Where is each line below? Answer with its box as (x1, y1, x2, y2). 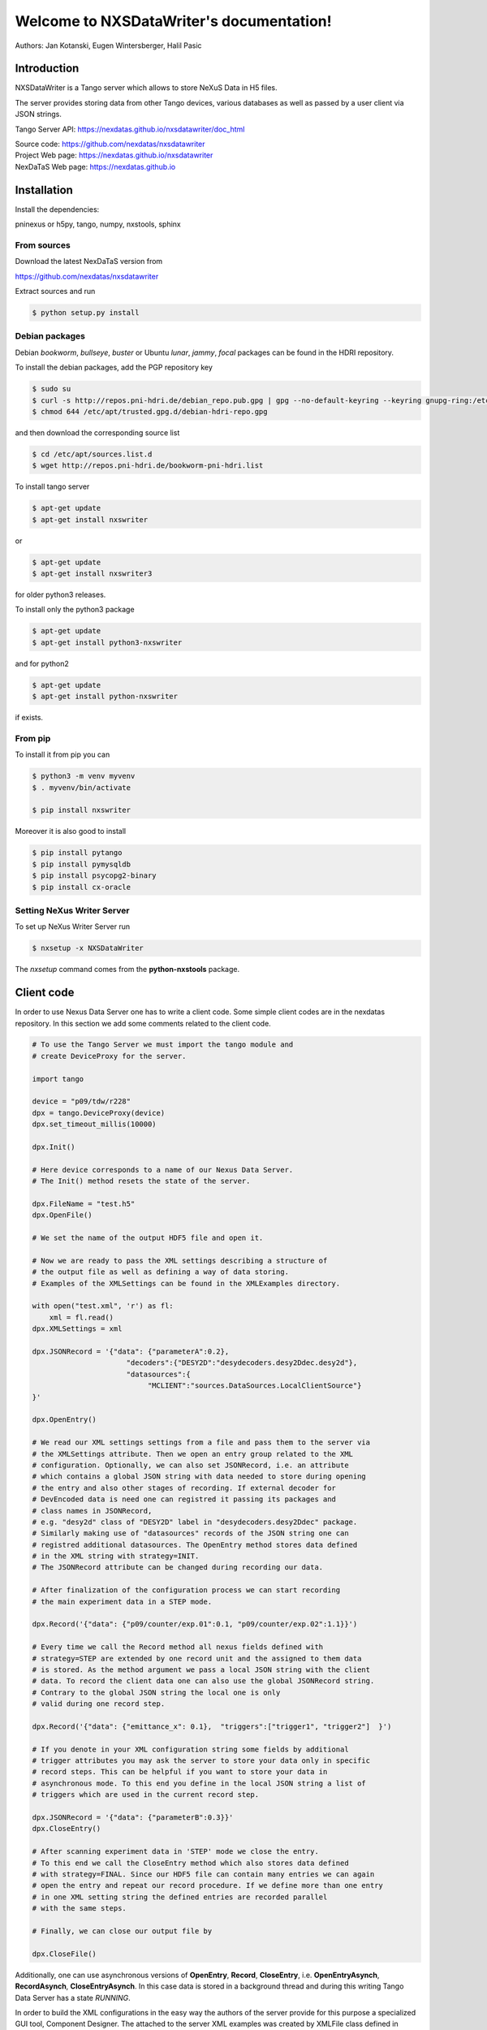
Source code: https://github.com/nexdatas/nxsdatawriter (15, 139, 206, 149)
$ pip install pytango (32, 849, 123, 857)
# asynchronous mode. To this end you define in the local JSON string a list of (32, 1778, 367, 1788)
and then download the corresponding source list (15, 427, 180, 438)
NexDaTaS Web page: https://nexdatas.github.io (15, 162, 176, 171)
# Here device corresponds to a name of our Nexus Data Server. (32, 1165, 294, 1174)
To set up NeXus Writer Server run (15, 922, 130, 931)
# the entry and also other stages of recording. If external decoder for (32, 1483, 337, 1492)
